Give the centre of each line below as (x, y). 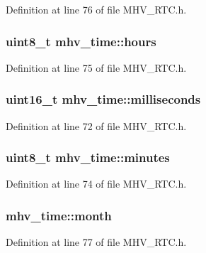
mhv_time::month (59, 215)
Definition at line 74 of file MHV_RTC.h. (96, 184)
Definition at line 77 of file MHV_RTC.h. (96, 242)
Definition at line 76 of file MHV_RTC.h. (96, 9)
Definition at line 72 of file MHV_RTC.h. (96, 125)
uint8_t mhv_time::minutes (88, 157)
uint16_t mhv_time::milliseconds (103, 99)
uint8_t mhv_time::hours (81, 41)
